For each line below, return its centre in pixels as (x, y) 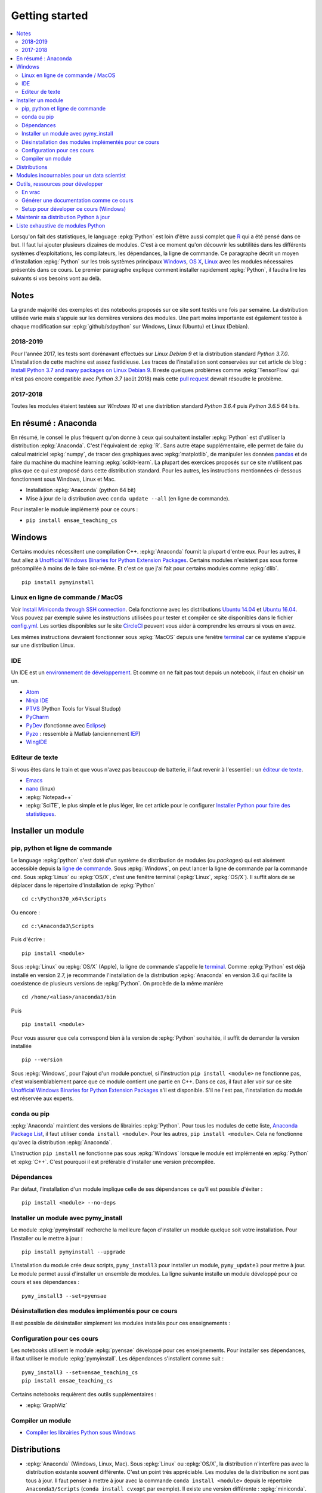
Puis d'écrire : (28, 939)
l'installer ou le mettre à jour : (47, 1238)
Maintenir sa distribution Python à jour (63, 217)
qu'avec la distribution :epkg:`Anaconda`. (62, 1142)
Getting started (49, 16)
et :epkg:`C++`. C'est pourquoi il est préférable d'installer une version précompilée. (113, 1162)
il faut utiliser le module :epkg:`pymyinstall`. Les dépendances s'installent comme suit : (117, 1359)
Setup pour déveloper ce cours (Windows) (74, 208)
